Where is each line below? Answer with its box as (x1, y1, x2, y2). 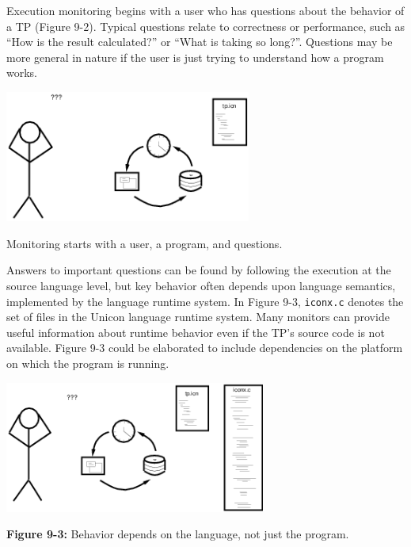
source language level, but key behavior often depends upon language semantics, (6, 277, 396, 293)
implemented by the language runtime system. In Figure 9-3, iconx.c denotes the (6, 293, 404, 309)
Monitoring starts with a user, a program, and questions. (6, 235, 283, 251)
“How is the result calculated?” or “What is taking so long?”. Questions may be (6, 33, 393, 50)
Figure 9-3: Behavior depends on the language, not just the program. (6, 526, 349, 542)
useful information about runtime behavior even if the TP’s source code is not (6, 323, 385, 340)
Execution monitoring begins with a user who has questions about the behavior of (6, 2, 405, 18)
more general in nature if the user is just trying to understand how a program (6, 48, 384, 65)
